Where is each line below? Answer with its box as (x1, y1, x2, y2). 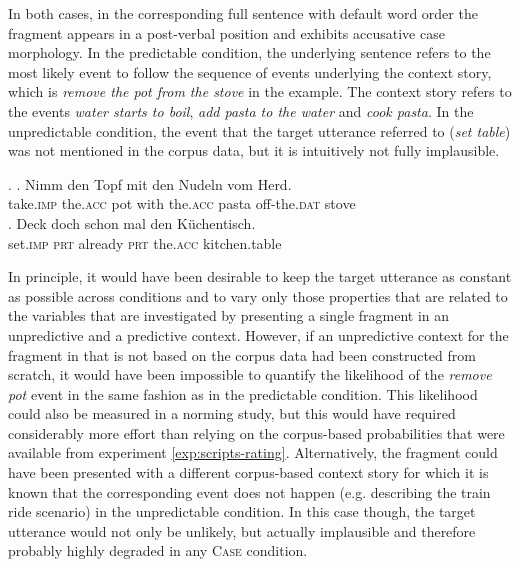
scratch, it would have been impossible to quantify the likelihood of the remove (8, 364, 492, 385)
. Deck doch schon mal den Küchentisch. (8, 212, 256, 233)
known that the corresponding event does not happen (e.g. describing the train (8, 481, 491, 502)
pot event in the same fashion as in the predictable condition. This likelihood (8, 383, 478, 404)
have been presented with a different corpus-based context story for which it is (8, 462, 489, 483)
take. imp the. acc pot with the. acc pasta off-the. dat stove (8, 193, 356, 214)
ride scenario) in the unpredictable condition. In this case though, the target (8, 501, 476, 522)
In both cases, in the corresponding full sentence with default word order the (8, 3, 478, 23)
